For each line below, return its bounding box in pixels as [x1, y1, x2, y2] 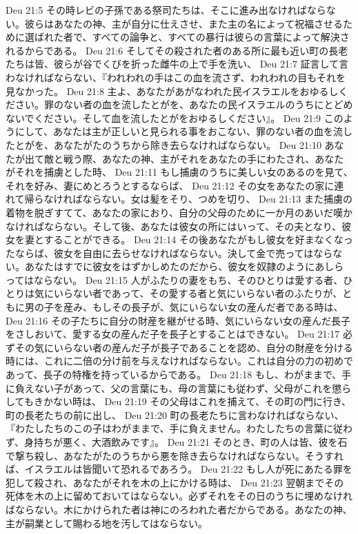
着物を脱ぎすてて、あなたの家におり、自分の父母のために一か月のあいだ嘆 [6, 205, 343, 219]
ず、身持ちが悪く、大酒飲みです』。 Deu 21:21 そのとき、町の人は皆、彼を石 [6, 435, 348, 449]
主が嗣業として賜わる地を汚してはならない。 [6, 515, 208, 530]
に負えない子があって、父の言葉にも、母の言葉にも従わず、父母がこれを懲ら [6, 380, 352, 395]
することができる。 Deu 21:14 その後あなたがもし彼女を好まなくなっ [43, 232, 353, 247]
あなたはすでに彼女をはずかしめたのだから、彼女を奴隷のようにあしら [24, 259, 344, 274]
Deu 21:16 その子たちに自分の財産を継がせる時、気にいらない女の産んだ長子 [6, 313, 350, 327]
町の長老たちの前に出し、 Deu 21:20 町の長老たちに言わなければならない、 [6, 407, 344, 422]
